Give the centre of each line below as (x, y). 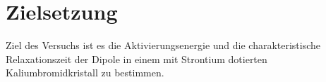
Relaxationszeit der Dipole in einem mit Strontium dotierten (137, 59)
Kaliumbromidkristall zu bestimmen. (85, 73)
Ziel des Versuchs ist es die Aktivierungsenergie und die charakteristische (163, 45)
